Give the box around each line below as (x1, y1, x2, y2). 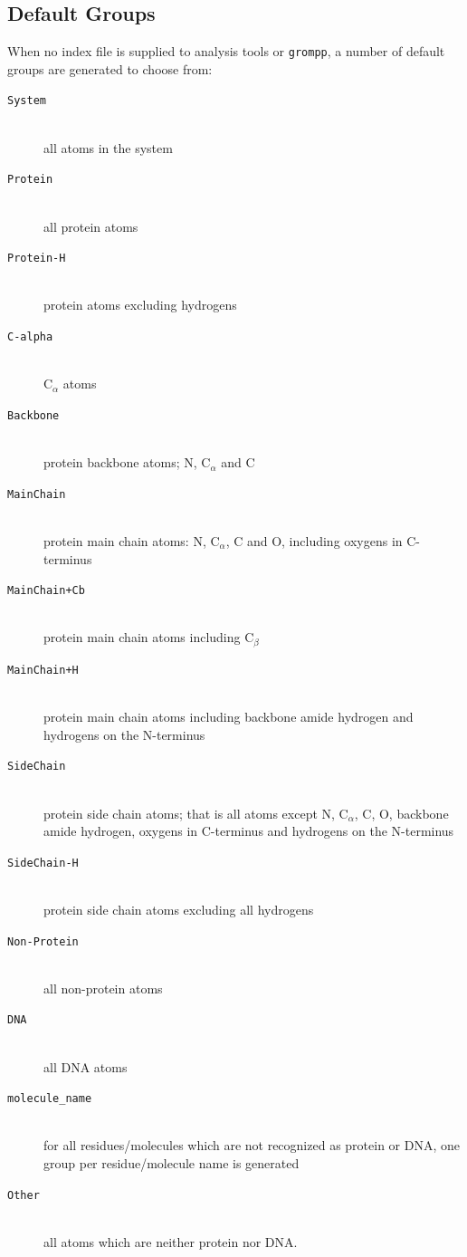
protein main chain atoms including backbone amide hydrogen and (43, 707, 414, 726)
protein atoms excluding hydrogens (43, 295, 237, 314)
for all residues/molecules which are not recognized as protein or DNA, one (43, 1136, 460, 1155)
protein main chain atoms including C (43, 628, 254, 647)
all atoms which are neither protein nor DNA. (43, 1232, 298, 1251)
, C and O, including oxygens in (225, 531, 403, 550)
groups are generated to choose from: (7, 59, 213, 78)
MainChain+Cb (7, 584, 85, 598)
